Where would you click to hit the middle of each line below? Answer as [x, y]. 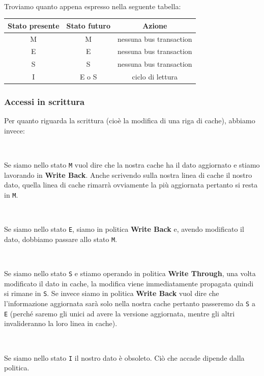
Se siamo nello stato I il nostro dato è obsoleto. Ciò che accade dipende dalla [124, 357]
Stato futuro [88, 25]
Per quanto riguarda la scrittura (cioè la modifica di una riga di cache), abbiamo [130, 120]
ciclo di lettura [155, 77]
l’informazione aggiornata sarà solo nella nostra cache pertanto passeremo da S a [130, 303]
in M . [11, 195]
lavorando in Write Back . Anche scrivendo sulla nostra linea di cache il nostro [128, 174]
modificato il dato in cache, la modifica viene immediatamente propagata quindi [129, 283]
